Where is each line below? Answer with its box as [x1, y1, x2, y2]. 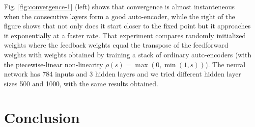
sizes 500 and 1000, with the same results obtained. [4, 78, 158, 88]
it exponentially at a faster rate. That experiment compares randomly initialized [4, 30, 246, 40]
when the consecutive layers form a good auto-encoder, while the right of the [4, 11, 235, 21]
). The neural [205, 59, 246, 69]
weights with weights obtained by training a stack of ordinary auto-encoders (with [4, 49, 252, 59]
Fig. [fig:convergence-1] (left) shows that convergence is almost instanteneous [4, 1, 235, 11]
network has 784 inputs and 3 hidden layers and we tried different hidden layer [4, 69, 241, 79]
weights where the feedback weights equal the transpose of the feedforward [4, 40, 228, 50]
